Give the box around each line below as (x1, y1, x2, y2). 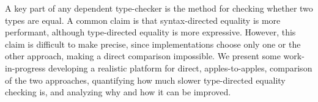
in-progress (5, 61, 46, 74)
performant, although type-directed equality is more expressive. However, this (5, 26, 296, 38)
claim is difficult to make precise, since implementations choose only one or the (5, 37, 301, 50)
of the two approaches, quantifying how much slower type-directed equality (5, 73, 286, 86)
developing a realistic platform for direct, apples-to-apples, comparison (48, 61, 312, 74)
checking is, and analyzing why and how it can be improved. (5, 86, 231, 98)
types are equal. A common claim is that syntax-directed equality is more (5, 13, 281, 26)
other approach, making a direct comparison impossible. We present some (5, 49, 281, 62)
